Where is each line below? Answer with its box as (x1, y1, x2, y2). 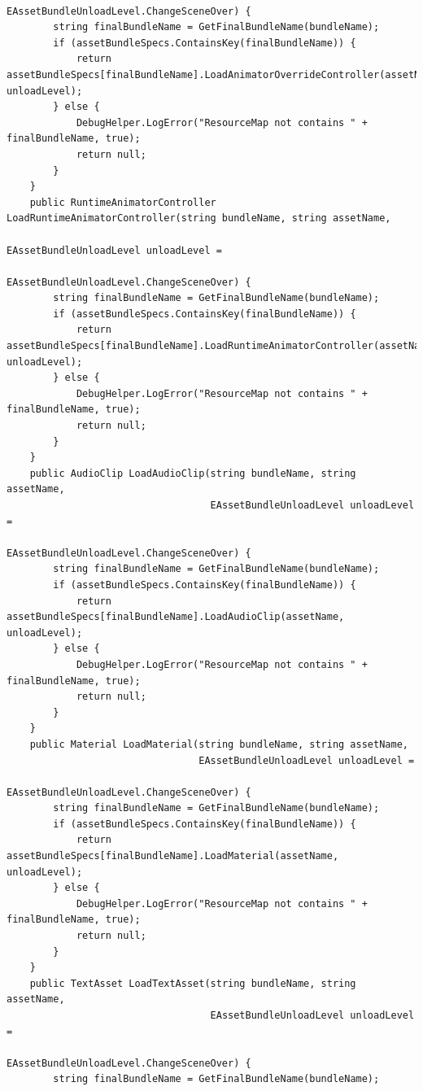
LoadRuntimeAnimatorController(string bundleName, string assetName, (7, 212, 391, 225)
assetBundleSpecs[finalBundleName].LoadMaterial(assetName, (7, 850, 339, 862)
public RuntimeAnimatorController (29, 196, 216, 208)
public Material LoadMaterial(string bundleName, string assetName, (29, 738, 408, 750)
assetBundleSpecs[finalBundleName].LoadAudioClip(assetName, (7, 611, 345, 623)
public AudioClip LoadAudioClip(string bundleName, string (29, 467, 356, 479)
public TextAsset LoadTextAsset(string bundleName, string (29, 977, 356, 989)
